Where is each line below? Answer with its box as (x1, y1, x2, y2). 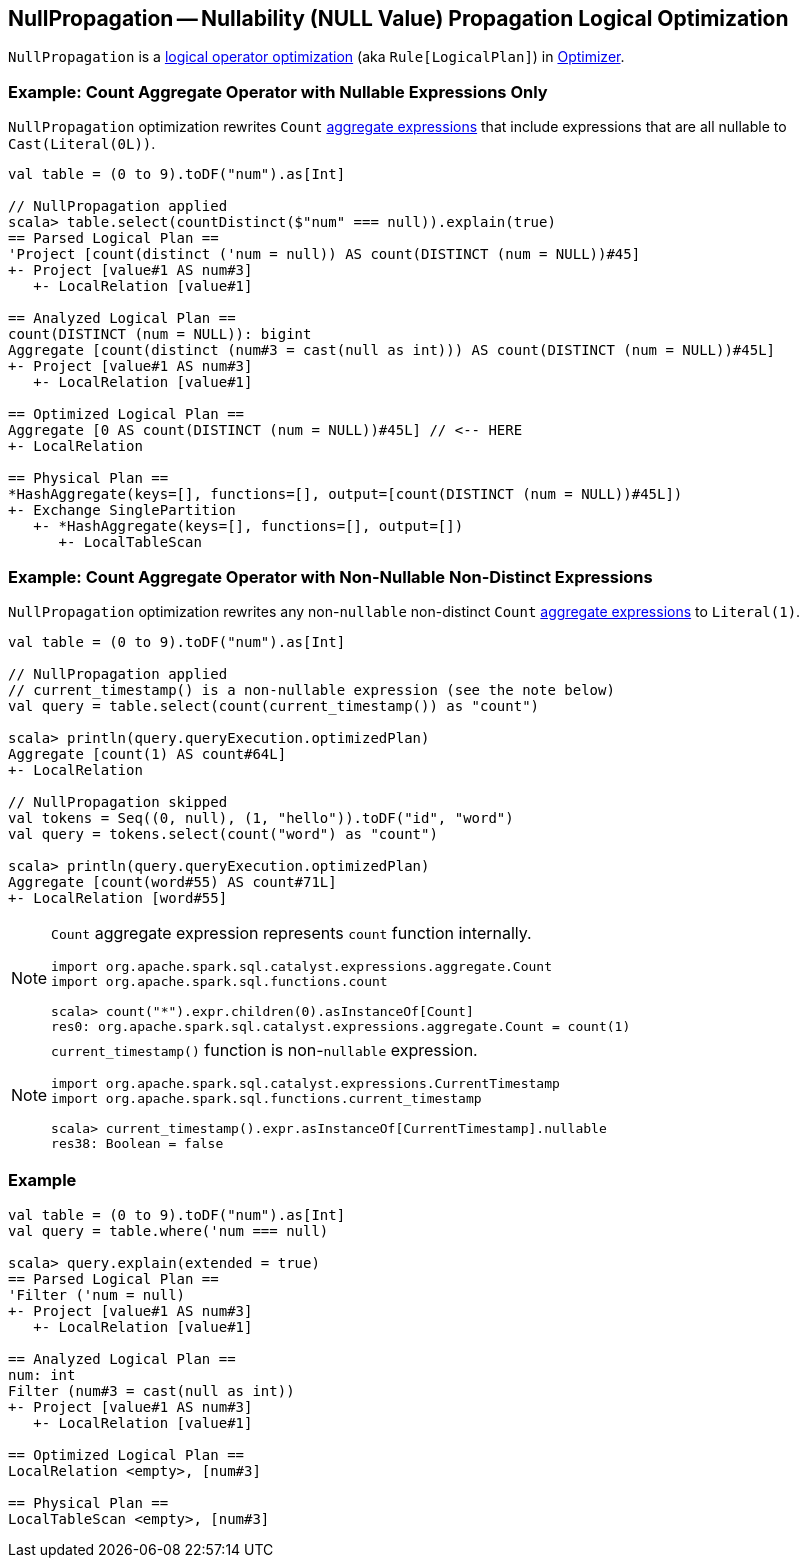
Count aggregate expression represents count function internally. (51, 922, 532, 943)
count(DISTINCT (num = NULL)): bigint (8, 326, 312, 343)
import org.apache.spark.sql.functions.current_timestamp (51, 1090, 482, 1106)
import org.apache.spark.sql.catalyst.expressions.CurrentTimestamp (51, 1075, 560, 1091)
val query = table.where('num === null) (8, 1222, 329, 1239)
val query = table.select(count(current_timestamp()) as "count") (8, 697, 540, 714)
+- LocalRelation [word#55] (8, 889, 228, 906)
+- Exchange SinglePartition (8, 502, 236, 519)
